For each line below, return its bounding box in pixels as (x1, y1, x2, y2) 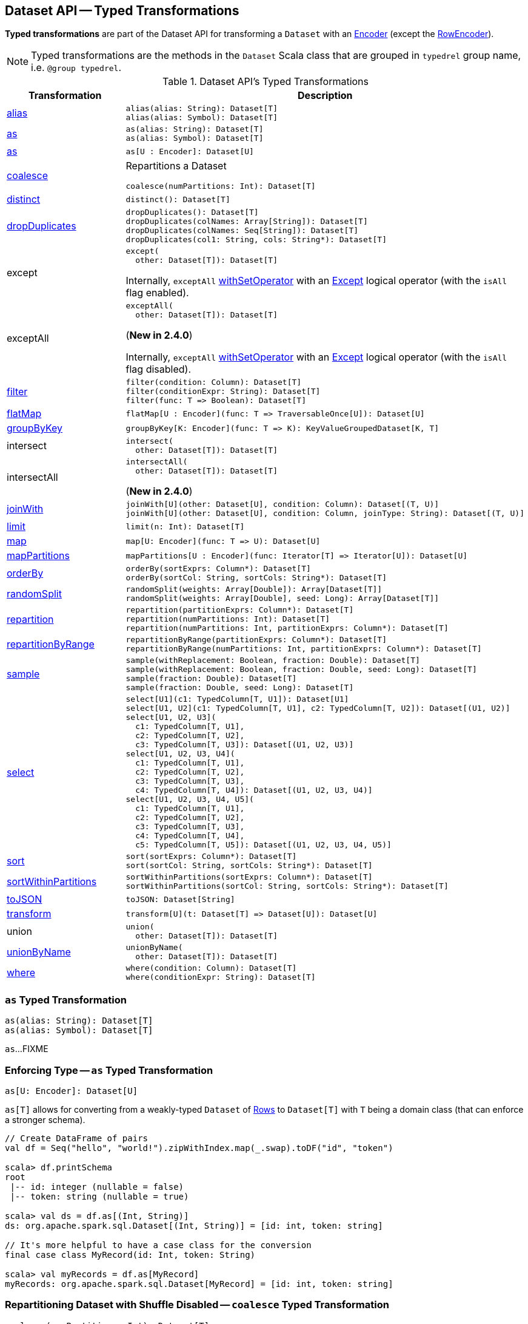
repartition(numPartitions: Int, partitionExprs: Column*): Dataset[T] (125, 623, 449, 633)
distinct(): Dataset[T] (125, 194, 230, 204)
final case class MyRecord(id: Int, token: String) (5, 1249, 256, 1260)
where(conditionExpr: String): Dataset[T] (125, 973, 316, 982)
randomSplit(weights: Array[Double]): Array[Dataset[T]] (125, 585, 383, 594)
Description (298, 89, 353, 102)
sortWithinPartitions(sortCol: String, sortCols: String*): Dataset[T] (125, 881, 449, 891)
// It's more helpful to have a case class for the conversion (5, 1240, 312, 1250)
